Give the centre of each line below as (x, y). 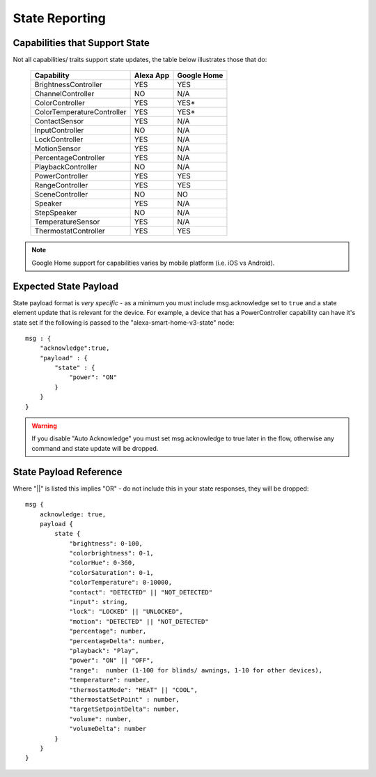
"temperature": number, (110, 680)
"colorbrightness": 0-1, (112, 553)
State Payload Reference (68, 471)
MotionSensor (58, 148)
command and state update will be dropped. (95, 448)
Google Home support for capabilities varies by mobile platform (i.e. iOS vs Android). (153, 263)
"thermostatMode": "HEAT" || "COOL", (134, 690)
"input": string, (99, 602)
